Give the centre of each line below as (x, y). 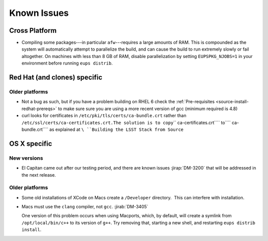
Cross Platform (33, 30)
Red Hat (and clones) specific (56, 78)
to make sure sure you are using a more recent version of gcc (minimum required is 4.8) (148, 109)
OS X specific (31, 144)
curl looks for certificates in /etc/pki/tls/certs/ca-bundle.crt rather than (104, 116)
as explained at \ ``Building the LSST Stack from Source (116, 129)
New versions (26, 158)
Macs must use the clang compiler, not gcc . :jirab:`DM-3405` (85, 207)
